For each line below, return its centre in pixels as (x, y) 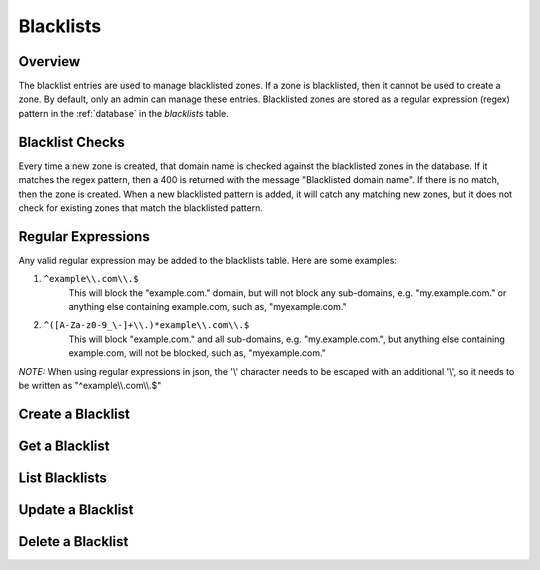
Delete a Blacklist (73, 541)
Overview (49, 61)
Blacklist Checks (71, 141)
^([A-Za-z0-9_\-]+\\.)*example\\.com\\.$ (146, 325)
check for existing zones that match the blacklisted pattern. (141, 207)
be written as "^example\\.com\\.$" (90, 385)
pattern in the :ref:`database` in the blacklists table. (123, 113)
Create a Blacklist (74, 413)
